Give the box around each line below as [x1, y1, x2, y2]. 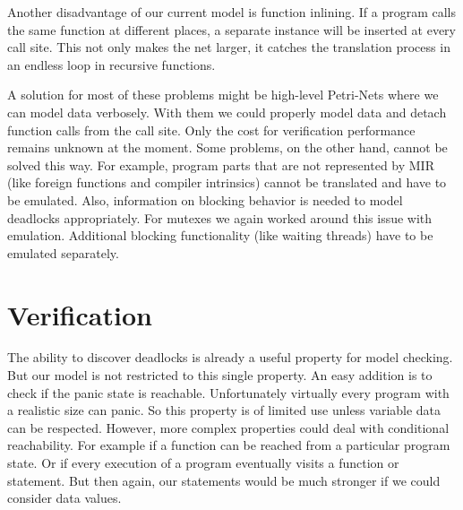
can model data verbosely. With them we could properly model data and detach [7, 102, 447, 121]
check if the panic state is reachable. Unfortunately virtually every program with [7, 383, 450, 402]
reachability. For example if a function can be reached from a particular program [7, 436, 450, 454]
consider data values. [7, 488, 122, 507]
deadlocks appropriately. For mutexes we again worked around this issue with [7, 208, 433, 227]
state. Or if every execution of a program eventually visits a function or [7, 454, 399, 471]
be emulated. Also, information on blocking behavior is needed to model [7, 190, 403, 209]
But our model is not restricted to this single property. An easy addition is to [7, 366, 433, 385]
